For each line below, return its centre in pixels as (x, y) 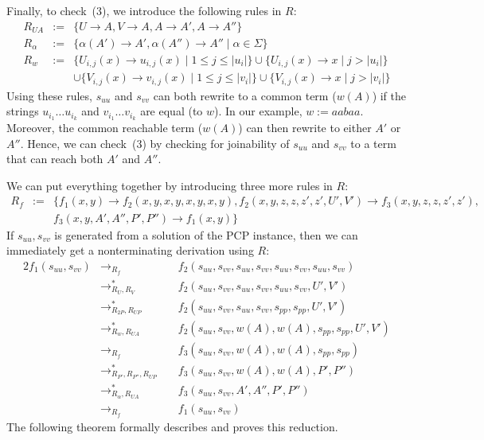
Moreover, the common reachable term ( (105, 128)
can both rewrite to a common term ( (245, 95)
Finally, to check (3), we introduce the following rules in (144, 10)
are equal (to (172, 111)
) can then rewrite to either (305, 128)
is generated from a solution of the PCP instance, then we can (206, 234)
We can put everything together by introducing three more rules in (170, 185)
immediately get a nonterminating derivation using (130, 250)
